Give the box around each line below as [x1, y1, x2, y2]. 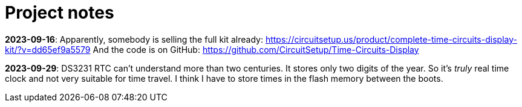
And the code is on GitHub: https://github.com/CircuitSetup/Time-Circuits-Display [93, 44, 419, 55]
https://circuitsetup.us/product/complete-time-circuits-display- [265, 34, 517, 44]
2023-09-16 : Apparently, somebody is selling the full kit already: [5, 34, 263, 44]
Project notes [5, 2, 114, 23]
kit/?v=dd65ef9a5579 [5, 44, 91, 55]
